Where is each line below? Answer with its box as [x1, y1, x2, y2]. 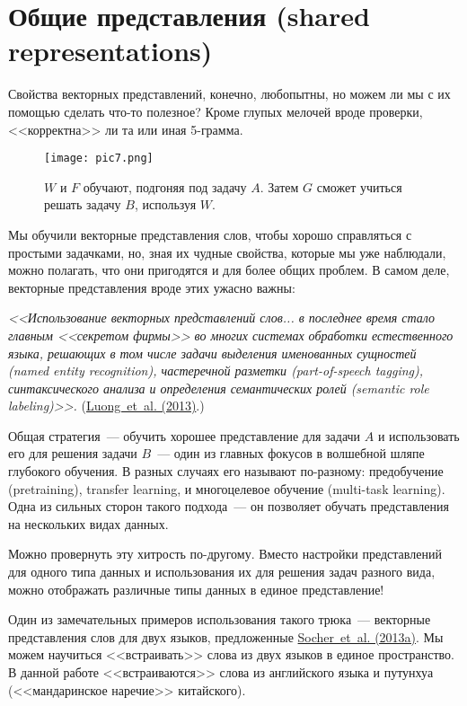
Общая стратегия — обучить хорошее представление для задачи [8, 426, 361, 445]
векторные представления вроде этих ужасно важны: [8, 278, 295, 296]
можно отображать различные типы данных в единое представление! [8, 579, 384, 598]
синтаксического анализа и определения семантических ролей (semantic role [8, 378, 429, 397]
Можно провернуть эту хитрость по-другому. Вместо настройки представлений [8, 544, 442, 563]
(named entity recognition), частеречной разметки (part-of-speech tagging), [8, 361, 424, 380]
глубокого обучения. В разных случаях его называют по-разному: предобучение [8, 462, 444, 481]
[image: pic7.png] [44, 152, 154, 165]
